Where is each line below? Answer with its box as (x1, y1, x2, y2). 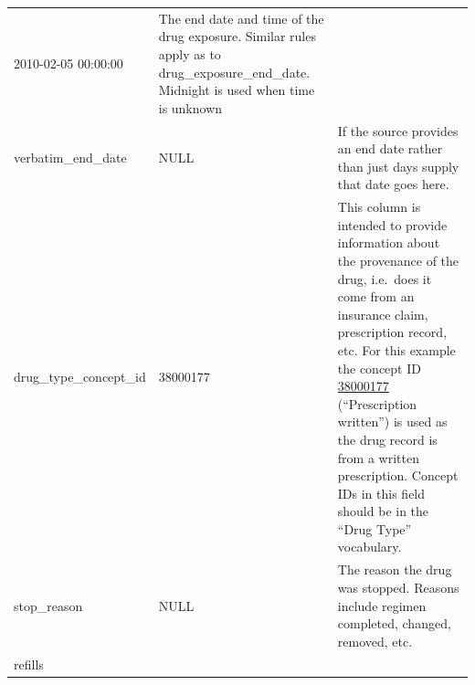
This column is (337, 197, 421, 216)
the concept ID (337, 358, 421, 377)
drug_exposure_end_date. (158, 62, 311, 81)
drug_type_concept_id (14, 367, 146, 386)
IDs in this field (337, 483, 426, 502)
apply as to (158, 44, 221, 63)
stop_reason (14, 595, 83, 615)
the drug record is (337, 429, 438, 448)
